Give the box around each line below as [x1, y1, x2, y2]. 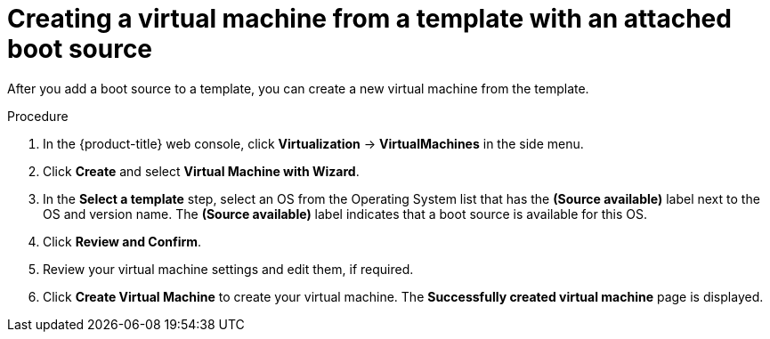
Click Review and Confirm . [43, 233, 202, 249]
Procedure [7, 108, 69, 124]
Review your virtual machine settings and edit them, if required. [43, 261, 414, 277]
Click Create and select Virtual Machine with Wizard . [43, 163, 360, 179]
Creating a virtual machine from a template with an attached [7, 4, 732, 34]
